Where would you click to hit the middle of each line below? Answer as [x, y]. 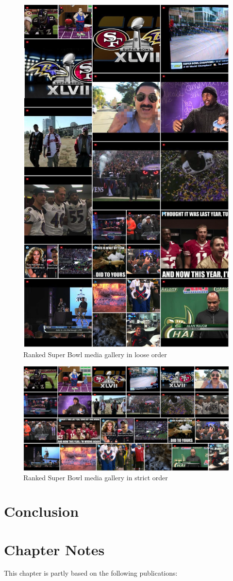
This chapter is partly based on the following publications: [91, 572]
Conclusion [42, 511]
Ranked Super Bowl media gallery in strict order [96, 478]
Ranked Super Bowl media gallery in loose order [95, 354]
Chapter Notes [54, 549]
